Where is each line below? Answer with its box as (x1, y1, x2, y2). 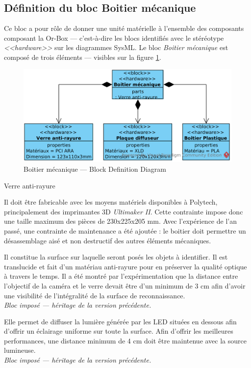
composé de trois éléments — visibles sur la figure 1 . (4, 52, 161, 62)
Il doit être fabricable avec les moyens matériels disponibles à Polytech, (4, 197, 218, 207)
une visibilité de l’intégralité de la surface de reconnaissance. (4, 290, 185, 300)
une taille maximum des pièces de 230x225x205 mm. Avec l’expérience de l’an (4, 216, 237, 226)
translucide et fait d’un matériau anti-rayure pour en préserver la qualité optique (4, 261, 247, 271)
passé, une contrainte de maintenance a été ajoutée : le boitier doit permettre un (4, 225, 246, 236)
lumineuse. (4, 345, 36, 355)
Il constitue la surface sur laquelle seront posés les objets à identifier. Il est (4, 252, 228, 262)
